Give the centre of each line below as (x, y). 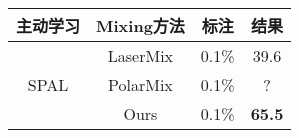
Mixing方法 (140, 25)
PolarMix (140, 84)
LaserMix (140, 55)
